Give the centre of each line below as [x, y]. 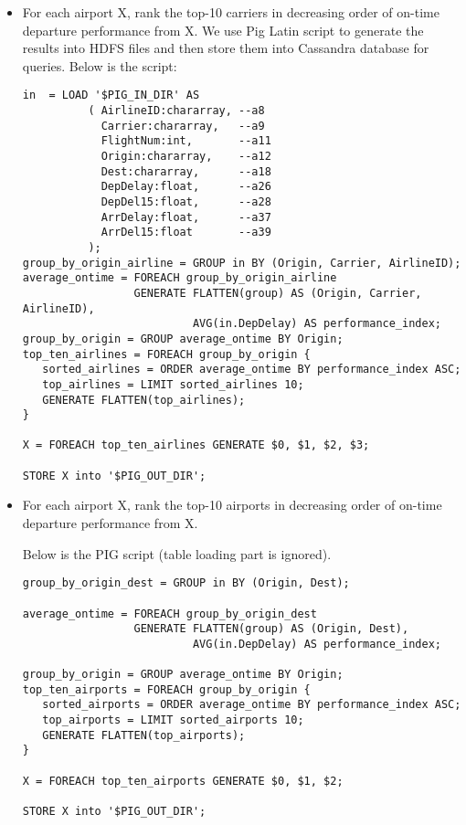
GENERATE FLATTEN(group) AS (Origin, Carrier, [278, 293]
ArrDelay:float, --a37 [186, 217]
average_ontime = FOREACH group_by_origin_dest [169, 613]
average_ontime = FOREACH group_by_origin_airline [180, 278]
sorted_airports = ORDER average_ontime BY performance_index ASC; [252, 705]
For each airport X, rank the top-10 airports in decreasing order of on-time [232, 505]
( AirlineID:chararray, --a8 [176, 111]
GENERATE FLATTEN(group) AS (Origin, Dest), [271, 629]
